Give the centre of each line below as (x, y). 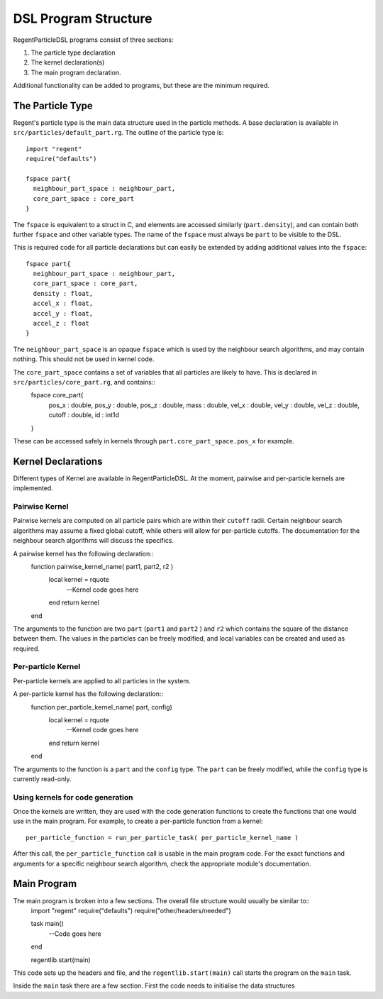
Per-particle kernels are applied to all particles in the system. (102, 680)
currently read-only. (42, 779)
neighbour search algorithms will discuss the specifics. (93, 541)
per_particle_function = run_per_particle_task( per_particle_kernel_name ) (162, 838)
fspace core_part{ (57, 395)
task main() (47, 924)
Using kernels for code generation (73, 797)
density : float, (63, 293)
